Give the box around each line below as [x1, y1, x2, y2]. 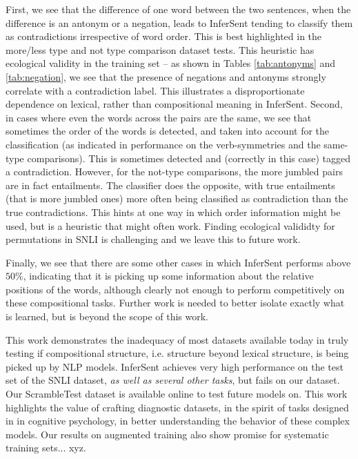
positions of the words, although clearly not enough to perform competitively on [6, 282, 345, 296]
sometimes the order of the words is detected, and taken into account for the [6, 124, 330, 138]
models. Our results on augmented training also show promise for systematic [6, 427, 329, 441]
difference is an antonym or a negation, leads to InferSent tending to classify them [6, 15, 353, 30]
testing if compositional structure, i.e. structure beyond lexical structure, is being [6, 346, 349, 360]
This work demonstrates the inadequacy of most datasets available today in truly [6, 332, 349, 346]
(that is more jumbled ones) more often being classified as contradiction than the [6, 191, 348, 206]
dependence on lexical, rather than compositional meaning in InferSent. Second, [6, 97, 343, 111]
